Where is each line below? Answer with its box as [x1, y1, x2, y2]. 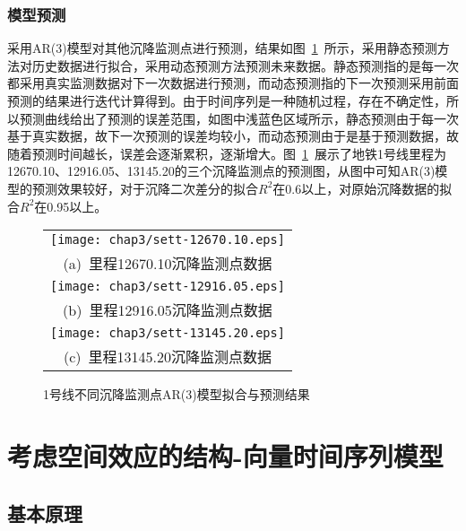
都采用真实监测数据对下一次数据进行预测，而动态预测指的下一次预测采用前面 [7, 74, 459, 92]
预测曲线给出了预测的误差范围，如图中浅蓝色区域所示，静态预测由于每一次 [19, 109, 459, 127]
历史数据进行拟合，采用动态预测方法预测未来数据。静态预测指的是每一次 [31, 56, 459, 74]
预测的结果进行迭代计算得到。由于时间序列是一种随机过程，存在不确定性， [7, 91, 446, 109]
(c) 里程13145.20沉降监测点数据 [63, 346, 272, 368]
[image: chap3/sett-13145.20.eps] [50, 326, 285, 341]
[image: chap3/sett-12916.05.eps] [50, 279, 285, 294]
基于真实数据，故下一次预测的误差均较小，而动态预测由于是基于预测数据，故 [7, 126, 459, 145]
